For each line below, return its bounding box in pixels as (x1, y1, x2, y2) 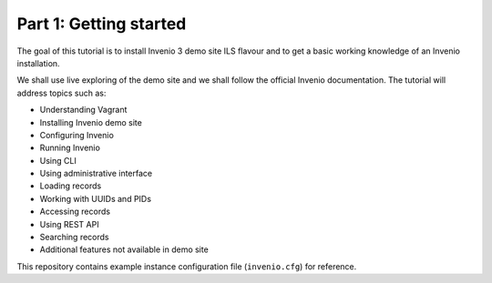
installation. (16, 57, 60, 68)
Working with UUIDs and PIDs (39, 193, 152, 204)
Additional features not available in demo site (39, 244, 209, 255)
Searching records (39, 232, 109, 243)
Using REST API (39, 218, 99, 229)
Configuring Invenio (39, 129, 114, 140)
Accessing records (39, 206, 111, 217)
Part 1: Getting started (16, 14, 187, 34)
